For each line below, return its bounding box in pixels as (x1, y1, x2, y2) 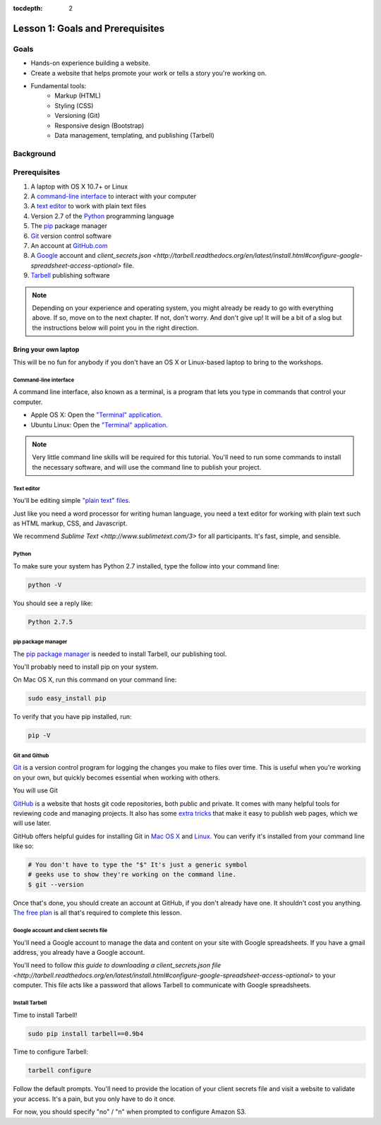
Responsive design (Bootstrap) (54, 121, 145, 130)
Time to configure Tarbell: (13, 1047, 88, 1056)
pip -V (28, 732, 51, 739)
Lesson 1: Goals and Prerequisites (13, 22, 165, 35)
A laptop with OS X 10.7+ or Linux (30, 182, 128, 191)
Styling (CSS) (54, 101, 94, 109)
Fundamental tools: (30, 81, 87, 90)
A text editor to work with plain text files (30, 202, 147, 210)
